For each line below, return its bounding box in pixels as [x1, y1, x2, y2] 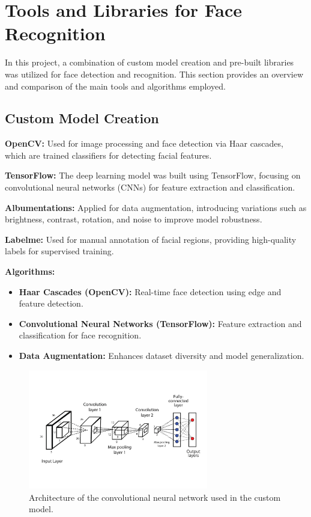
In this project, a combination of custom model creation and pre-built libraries [5, 56, 294, 69]
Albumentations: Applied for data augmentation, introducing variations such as [5, 201, 307, 213]
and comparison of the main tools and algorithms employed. [5, 79, 226, 92]
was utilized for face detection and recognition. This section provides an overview [5, 67, 304, 80]
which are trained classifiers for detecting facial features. [5, 148, 212, 161]
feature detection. [19, 297, 83, 310]
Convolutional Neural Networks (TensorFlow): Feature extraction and [19, 317, 302, 329]
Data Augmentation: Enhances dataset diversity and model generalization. [19, 349, 304, 362]
